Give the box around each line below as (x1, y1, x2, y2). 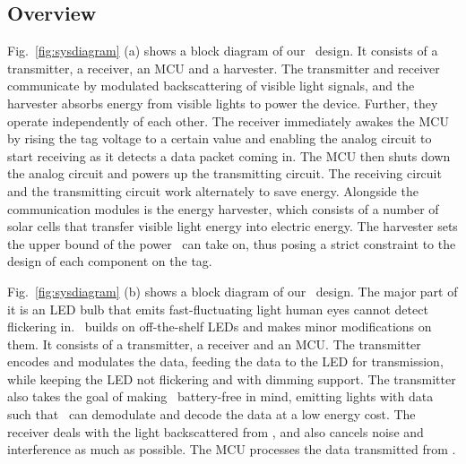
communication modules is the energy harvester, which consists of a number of (7, 199, 439, 218)
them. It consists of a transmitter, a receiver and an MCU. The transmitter (7, 334, 421, 353)
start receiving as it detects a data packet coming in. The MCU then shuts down (7, 146, 451, 165)
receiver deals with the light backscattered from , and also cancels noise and (7, 422, 424, 441)
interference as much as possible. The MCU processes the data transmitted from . (7, 440, 456, 459)
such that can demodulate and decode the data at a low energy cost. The (7, 405, 416, 424)
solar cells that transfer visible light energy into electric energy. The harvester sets (7, 217, 458, 236)
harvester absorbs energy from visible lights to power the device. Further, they (7, 93, 438, 112)
